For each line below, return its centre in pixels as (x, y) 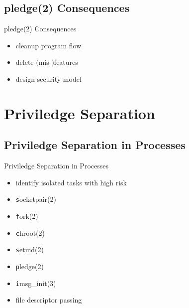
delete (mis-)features (47, 62)
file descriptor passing (49, 300)
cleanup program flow (48, 45)
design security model (48, 78)
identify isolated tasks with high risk (71, 182)
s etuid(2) (30, 249)
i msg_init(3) (36, 283)
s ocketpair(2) (36, 199)
